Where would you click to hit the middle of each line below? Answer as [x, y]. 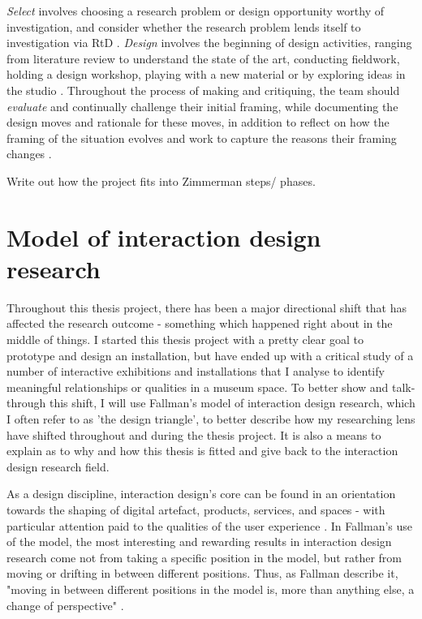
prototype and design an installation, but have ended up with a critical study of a [210, 355]
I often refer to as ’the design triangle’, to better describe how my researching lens [211, 419]
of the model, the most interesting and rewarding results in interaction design [199, 542]
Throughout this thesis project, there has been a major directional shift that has [207, 307]
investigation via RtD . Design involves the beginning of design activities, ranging [209, 43]
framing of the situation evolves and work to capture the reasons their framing [202, 138]
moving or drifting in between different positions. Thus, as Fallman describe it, [202, 573]
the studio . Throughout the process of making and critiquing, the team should [203, 90]
